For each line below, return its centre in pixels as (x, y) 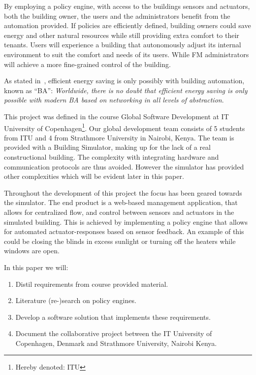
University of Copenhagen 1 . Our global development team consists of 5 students (125, 127)
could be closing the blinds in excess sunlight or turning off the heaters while (120, 241)
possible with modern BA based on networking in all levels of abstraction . (114, 100)
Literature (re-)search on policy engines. (76, 300)
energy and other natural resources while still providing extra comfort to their (122, 35)
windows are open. (32, 251)
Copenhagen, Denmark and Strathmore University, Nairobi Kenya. (116, 343)
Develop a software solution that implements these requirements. (113, 317)
